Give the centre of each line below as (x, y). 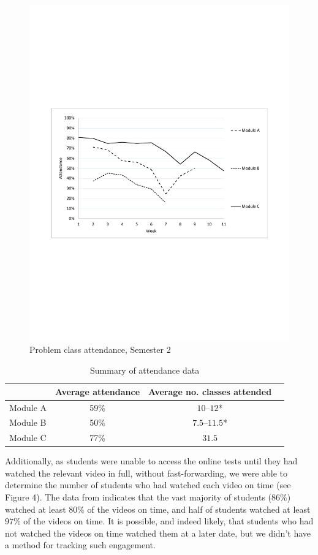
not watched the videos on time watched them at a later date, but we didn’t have (158, 533)
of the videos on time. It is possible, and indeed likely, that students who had (168, 521)
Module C (28, 438)
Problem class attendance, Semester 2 (100, 349)
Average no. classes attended (210, 391)
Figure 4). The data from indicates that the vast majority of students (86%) (148, 497)
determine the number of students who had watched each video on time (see (148, 485)
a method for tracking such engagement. (80, 545)
